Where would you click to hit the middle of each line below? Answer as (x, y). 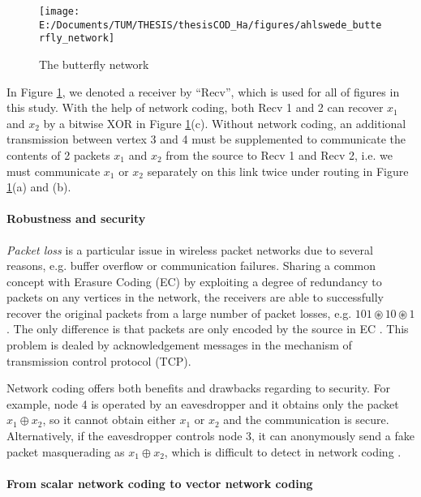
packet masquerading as (66, 451)
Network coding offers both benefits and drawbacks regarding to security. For (198, 388)
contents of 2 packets (58, 154)
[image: (60, 11)
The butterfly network (94, 64)
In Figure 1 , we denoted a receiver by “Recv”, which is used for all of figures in (203, 91)
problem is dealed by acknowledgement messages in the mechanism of (179, 345)
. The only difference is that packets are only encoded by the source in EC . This (208, 329)
